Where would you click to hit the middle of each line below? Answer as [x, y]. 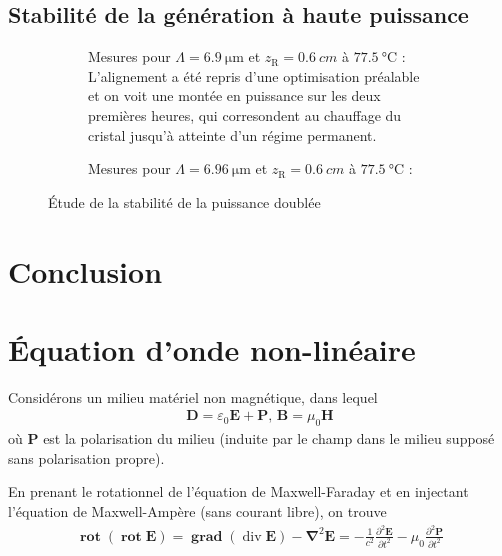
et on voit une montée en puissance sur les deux [234, 95]
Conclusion [85, 270]
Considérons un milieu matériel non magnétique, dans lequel [193, 396]
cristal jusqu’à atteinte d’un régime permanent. [232, 134]
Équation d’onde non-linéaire [212, 348]
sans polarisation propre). [86, 457]
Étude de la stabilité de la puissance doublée [184, 201]
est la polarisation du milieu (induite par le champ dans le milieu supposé [269, 438]
